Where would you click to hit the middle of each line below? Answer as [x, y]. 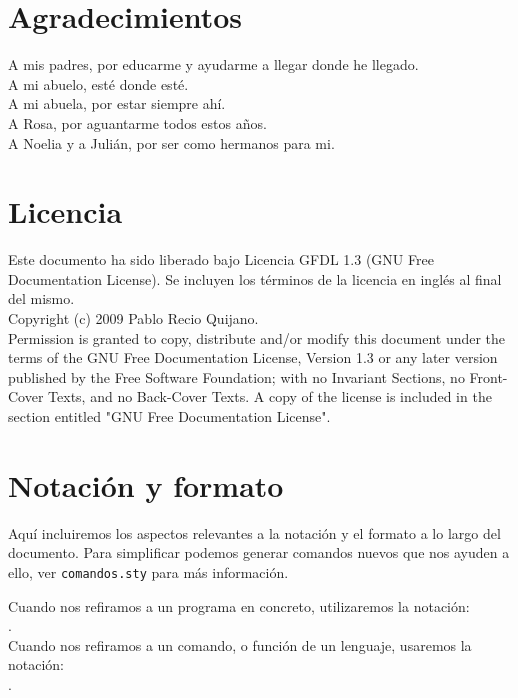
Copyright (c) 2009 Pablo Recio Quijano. [133, 318]
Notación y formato [146, 484]
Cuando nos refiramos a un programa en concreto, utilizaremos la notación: [239, 605]
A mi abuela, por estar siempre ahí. [117, 103]
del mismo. [41, 298]
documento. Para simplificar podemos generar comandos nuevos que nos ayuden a [259, 552]
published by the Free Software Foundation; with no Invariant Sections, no [236, 376]
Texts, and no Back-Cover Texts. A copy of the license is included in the [270, 396]
